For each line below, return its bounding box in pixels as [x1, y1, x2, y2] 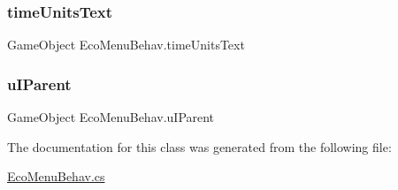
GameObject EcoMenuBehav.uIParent [7, 108, 215, 126]
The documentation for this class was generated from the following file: [7, 137, 392, 156]
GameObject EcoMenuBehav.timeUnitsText [7, 35, 245, 54]
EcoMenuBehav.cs [7, 167, 105, 186]
